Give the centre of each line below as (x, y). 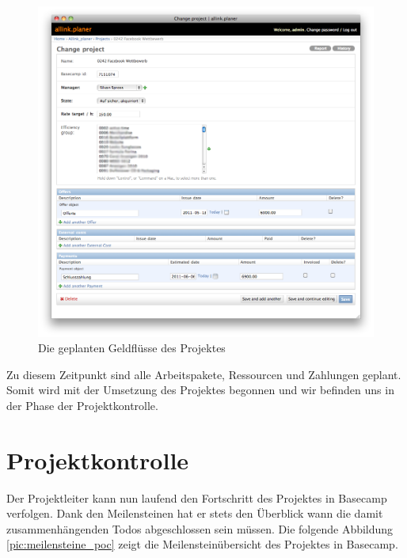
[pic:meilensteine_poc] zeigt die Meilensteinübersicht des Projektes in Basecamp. (202, 544)
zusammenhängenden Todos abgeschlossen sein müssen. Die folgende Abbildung (200, 528)
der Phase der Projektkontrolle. (82, 405)
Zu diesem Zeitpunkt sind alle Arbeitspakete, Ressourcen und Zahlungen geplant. (204, 374)
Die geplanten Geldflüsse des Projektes (132, 348)
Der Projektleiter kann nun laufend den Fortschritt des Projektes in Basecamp (197, 497)
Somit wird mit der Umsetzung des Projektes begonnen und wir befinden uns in (200, 390)
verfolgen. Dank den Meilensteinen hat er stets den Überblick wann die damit (195, 513)
